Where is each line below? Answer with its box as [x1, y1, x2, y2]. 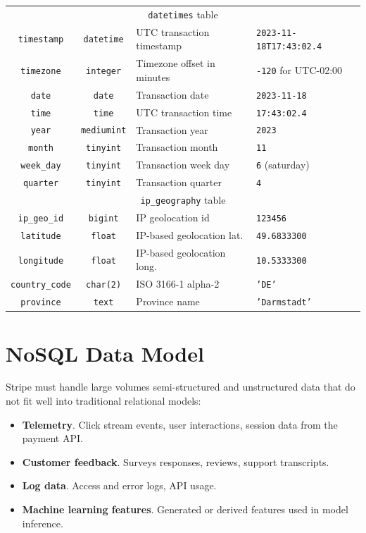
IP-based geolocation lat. [136, 227, 244, 242]
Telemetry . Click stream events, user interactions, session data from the [22, 417, 338, 431]
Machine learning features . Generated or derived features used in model [22, 502, 348, 516]
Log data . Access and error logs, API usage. [22, 478, 217, 493]
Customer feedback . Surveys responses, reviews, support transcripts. [22, 454, 329, 469]
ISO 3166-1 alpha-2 [136, 276, 220, 291]
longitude [18, 255, 64, 266]
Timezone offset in [136, 56, 215, 71]
